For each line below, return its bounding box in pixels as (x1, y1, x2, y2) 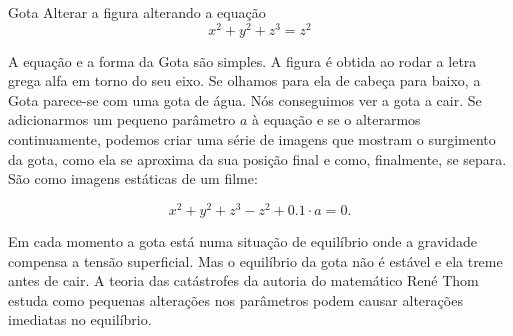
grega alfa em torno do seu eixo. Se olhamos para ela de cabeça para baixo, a (8, 70, 481, 91)
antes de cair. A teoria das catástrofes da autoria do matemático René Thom (8, 270, 479, 291)
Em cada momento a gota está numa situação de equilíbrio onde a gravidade (8, 230, 478, 251)
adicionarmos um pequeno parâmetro (8, 109, 236, 130)
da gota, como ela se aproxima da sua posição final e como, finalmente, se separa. (8, 148, 507, 169)
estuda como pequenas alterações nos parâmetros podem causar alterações (8, 289, 463, 310)
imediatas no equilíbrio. (8, 309, 152, 330)
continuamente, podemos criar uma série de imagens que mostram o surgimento (8, 129, 496, 150)
